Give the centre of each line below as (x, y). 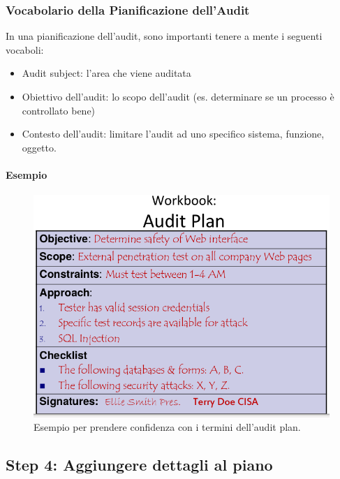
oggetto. (39, 147)
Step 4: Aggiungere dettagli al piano (139, 465)
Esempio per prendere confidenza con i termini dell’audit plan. (167, 427)
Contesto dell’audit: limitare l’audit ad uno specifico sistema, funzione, (173, 134)
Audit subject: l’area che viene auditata (106, 73)
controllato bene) (59, 110)
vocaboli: (25, 49)
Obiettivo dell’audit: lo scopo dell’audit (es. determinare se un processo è (178, 96)
